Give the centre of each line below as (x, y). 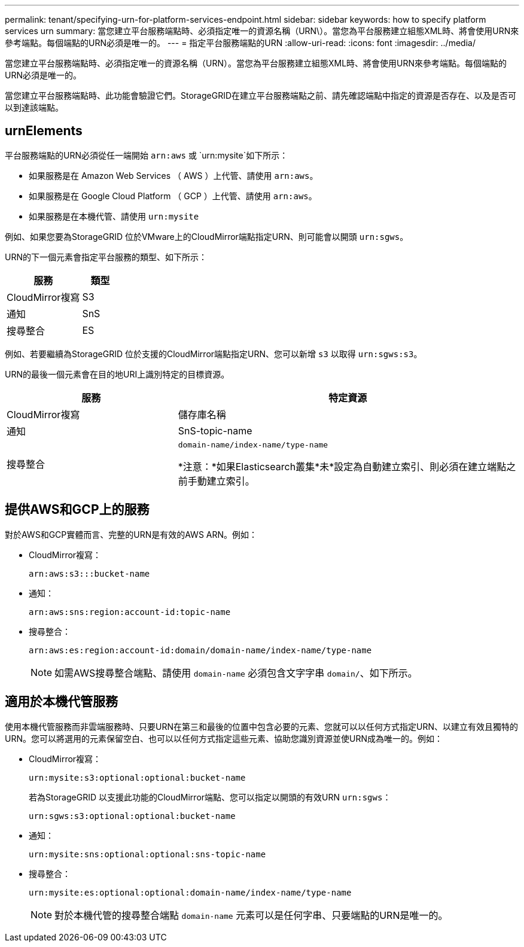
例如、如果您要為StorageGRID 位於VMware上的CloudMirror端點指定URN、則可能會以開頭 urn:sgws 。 (207, 236)
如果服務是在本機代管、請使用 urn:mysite (114, 216)
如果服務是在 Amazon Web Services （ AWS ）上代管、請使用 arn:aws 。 (173, 175)
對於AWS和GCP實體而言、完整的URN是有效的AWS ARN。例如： (131, 534)
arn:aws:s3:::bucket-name (89, 573)
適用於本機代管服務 (61, 702)
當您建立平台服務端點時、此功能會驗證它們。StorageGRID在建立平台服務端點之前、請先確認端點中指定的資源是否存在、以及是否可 (261, 95)
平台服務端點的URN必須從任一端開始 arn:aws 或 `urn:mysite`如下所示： (147, 155)
